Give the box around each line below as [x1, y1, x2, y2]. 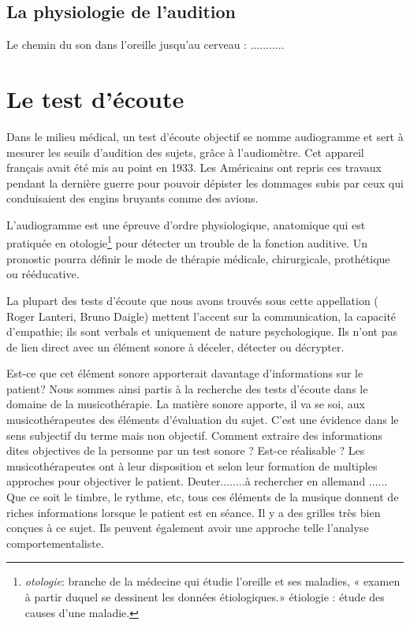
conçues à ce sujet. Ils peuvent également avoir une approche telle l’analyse [6, 519, 369, 536]
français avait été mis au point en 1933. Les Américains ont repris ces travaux [6, 159, 382, 176]
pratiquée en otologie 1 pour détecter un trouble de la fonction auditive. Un [6, 233, 367, 251]
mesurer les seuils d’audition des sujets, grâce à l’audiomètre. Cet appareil [6, 143, 364, 160]
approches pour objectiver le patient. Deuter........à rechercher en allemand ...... [6, 473, 388, 489]
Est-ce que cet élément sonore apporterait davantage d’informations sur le [6, 365, 363, 381]
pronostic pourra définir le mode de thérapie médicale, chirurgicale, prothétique [6, 250, 390, 266]
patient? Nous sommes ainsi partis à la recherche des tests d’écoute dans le [6, 380, 368, 396]
